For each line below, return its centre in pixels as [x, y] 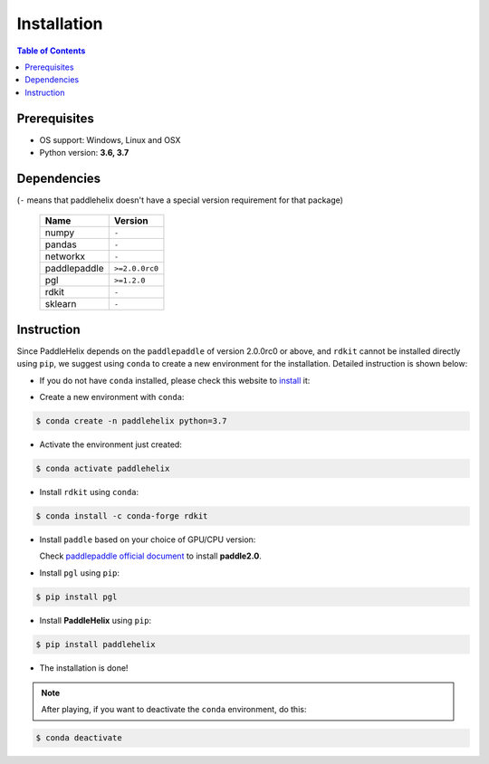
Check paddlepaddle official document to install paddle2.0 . [150, 556]
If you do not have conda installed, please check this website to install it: [175, 380]
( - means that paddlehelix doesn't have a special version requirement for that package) [180, 200]
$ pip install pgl [77, 597]
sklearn [61, 304]
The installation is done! [84, 668]
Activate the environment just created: [111, 444]
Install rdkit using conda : [89, 492]
